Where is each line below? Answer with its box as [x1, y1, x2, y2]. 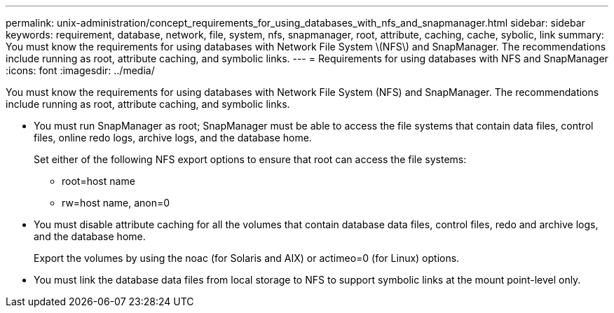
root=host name [62, 175, 135, 187]
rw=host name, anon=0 [62, 197, 170, 209]
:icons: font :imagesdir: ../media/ [6, 64, 155, 76]
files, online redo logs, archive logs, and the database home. [34, 132, 312, 144]
